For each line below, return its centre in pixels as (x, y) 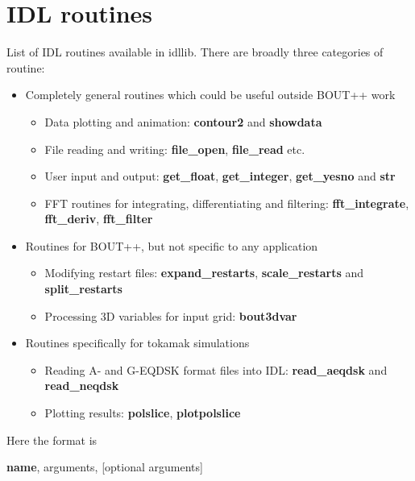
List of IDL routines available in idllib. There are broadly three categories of (195, 52)
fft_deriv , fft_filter (99, 219)
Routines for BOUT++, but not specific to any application (172, 245)
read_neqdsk (82, 386)
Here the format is (52, 440)
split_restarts (83, 289)
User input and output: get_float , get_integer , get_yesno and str (220, 176)
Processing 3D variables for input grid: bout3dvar (171, 315)
